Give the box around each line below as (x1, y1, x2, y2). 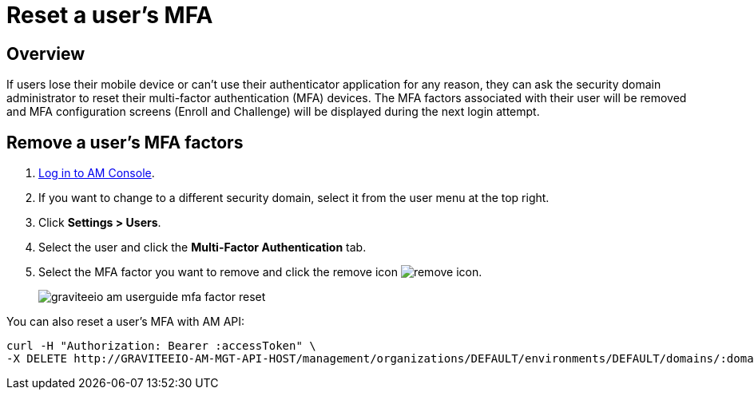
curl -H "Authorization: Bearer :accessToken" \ (6, 339, 316, 353)
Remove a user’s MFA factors (6, 132, 244, 152)
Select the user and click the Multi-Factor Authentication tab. (38, 240, 367, 255)
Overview (6, 43, 85, 64)
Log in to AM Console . (38, 166, 155, 180)
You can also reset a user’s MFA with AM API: (6, 315, 245, 329)
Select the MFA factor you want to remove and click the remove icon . (38, 265, 482, 279)
